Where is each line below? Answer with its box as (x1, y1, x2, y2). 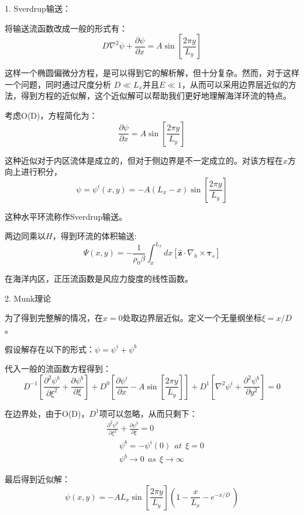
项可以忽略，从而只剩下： (99, 407, 198, 419)
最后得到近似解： (5, 473, 70, 485)
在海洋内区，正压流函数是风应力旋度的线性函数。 (5, 272, 193, 285)
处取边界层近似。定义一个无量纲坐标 (122, 312, 262, 324)
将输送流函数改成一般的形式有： (5, 22, 127, 34)
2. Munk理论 (5, 292, 51, 304)
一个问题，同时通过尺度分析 (5, 78, 111, 90)
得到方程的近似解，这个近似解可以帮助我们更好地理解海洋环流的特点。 (20, 89, 291, 102)
